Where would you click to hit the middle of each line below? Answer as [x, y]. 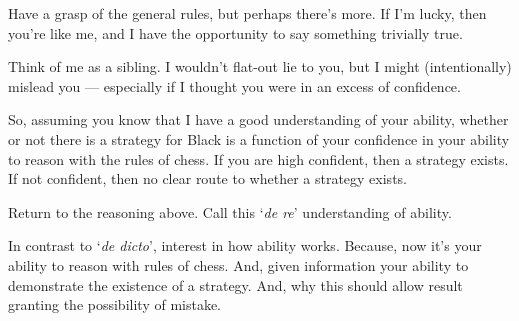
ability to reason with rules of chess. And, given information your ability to [238, 264]
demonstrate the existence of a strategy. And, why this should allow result [235, 284]
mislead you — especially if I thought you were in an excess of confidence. [234, 85]
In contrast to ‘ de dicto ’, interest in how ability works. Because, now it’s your [245, 245]
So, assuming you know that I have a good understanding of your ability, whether [258, 119]
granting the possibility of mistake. [115, 304]
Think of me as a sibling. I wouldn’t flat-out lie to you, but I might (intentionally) [260, 66]
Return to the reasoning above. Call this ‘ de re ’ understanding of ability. [230, 211]
